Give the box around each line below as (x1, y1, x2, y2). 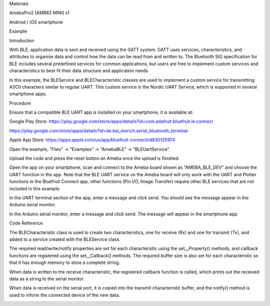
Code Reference (9, 220, 43, 226)
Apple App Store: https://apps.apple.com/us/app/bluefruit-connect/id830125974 (9, 137, 175, 143)
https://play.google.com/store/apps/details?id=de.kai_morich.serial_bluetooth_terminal (9, 128, 188, 134)
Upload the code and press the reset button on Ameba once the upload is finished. (9, 155, 180, 161)
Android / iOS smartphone (9, 19, 63, 25)
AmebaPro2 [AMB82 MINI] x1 (9, 10, 70, 16)
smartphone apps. (9, 91, 47, 97)
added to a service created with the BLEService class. (9, 236, 121, 242)
